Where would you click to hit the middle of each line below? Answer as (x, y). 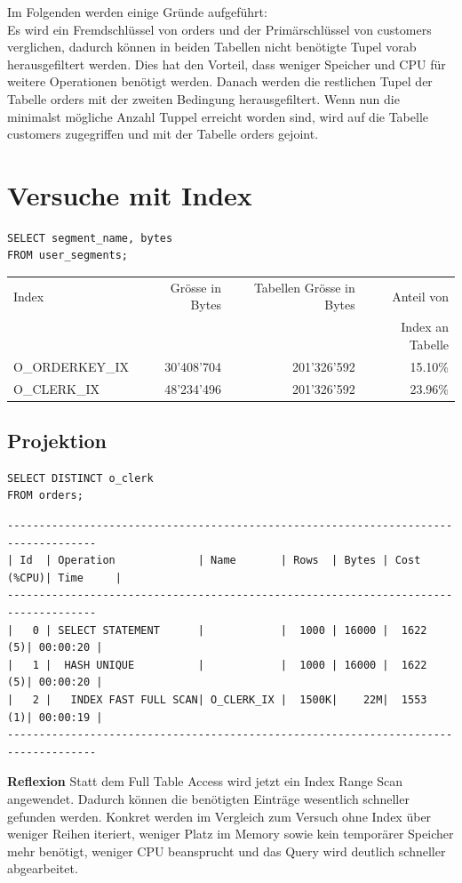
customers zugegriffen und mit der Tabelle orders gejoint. (163, 134)
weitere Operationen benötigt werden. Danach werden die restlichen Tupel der (220, 81)
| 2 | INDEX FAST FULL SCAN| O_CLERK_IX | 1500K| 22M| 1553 (217, 699)
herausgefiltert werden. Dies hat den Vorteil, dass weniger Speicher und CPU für (227, 64)
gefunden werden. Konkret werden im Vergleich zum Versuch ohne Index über (219, 816)
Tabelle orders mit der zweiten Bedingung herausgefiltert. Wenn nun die (203, 98)
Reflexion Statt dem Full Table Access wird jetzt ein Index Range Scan (205, 781)
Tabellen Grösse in (304, 287)
